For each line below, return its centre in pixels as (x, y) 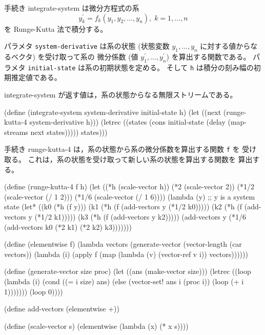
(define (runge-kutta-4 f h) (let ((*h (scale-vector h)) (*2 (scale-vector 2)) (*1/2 (129, 186)
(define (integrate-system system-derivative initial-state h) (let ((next (113, 112)
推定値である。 (36, 77)
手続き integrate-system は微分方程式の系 (72, 8)
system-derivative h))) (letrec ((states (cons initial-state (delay (127, 122)
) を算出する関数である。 (208, 56)
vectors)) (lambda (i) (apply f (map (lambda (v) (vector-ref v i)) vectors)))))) (126, 254)
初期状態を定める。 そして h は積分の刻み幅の (176, 67)
